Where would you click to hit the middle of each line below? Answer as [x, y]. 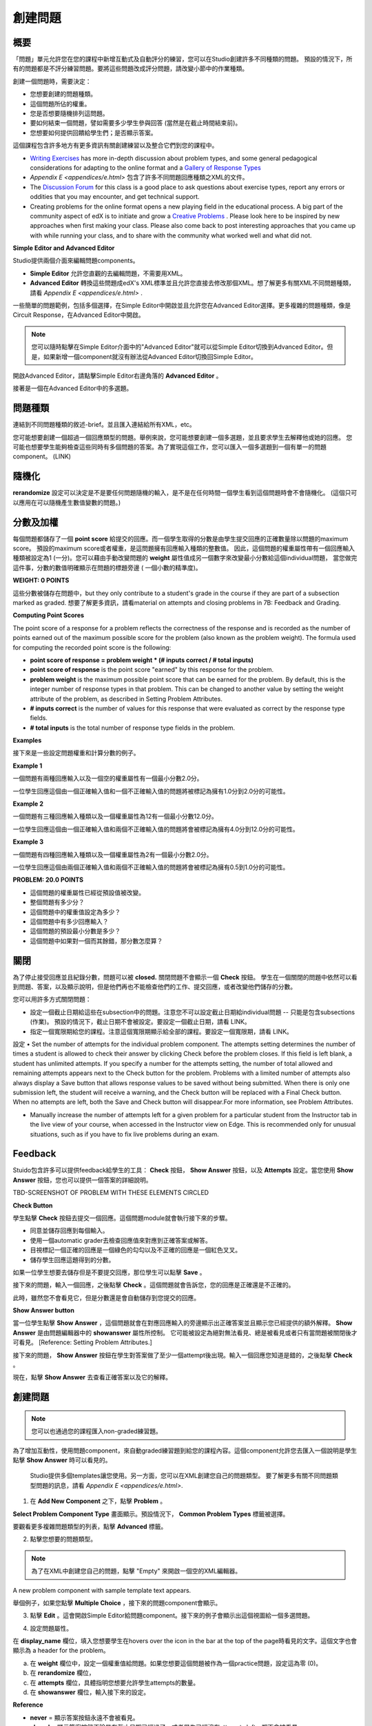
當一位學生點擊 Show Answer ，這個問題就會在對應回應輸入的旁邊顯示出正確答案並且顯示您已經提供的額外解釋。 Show [183, 1323]
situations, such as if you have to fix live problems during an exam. [125, 1134]
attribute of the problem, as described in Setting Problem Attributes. [126, 699]
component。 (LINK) [42, 456]
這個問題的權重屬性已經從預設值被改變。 [87, 892]
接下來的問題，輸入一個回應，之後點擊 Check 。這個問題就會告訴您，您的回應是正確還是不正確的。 [154, 1285]
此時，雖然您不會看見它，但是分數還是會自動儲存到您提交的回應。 [106, 1297]
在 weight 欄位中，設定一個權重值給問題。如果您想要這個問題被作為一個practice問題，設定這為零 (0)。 [176, 1663]
